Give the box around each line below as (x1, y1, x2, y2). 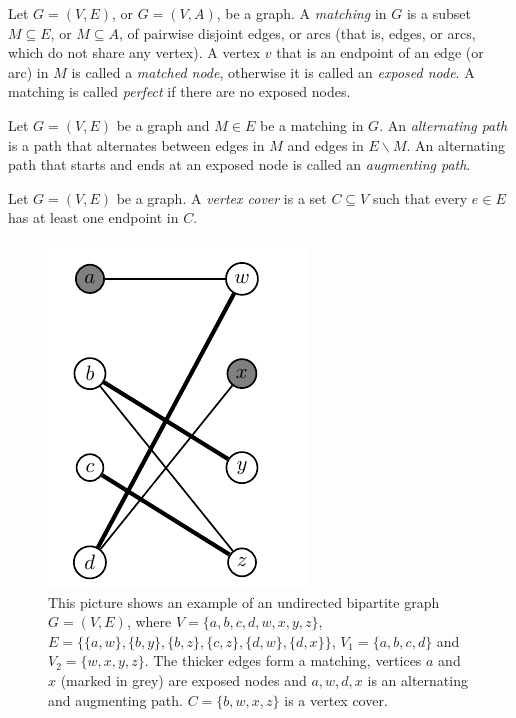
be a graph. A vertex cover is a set (116, 187, 327, 208)
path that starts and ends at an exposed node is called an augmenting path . (8, 154, 471, 175)
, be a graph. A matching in (216, 3, 387, 23)
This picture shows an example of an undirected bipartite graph (48, 591, 440, 612)
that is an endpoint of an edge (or (276, 42, 484, 63)
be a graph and (116, 114, 210, 135)
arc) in (8, 61, 49, 82)
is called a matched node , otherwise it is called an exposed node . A (71, 61, 475, 82)
